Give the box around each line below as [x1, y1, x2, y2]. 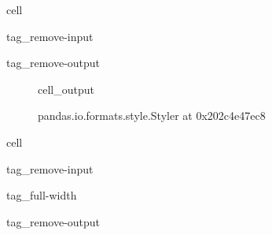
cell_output [38, 80, 94, 97]
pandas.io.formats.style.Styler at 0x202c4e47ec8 [38, 107, 266, 124]
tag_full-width [6, 187, 77, 203]
